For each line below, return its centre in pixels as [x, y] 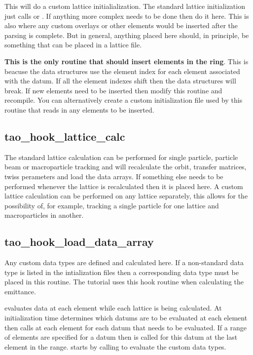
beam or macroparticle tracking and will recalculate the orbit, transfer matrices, [126, 167]
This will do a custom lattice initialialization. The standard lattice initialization [125, 6]
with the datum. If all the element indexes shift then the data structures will [120, 81]
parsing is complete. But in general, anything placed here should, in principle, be [127, 35]
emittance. [20, 291]
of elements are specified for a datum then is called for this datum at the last [121, 337]
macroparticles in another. [44, 215]
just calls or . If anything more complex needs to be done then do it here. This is [127, 16]
